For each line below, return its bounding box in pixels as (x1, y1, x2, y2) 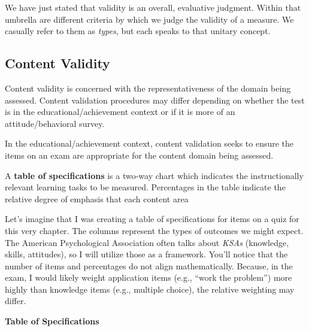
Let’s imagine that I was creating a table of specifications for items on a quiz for (5, 212, 299, 225)
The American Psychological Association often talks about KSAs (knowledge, (5, 236, 289, 248)
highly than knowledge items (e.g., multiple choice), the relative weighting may (5, 283, 295, 295)
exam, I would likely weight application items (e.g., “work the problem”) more (5, 271, 292, 284)
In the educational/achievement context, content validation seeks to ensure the (5, 137, 294, 150)
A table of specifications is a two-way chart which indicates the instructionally (5, 169, 304, 181)
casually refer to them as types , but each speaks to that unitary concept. (5, 25, 271, 37)
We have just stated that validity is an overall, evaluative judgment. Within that (5, 1, 301, 13)
